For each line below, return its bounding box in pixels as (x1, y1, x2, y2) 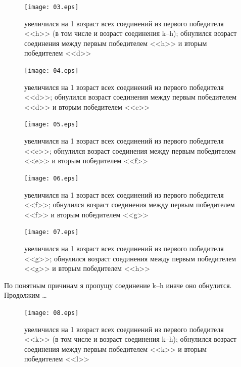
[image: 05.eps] (24, 121, 79, 128)
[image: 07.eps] (24, 228, 79, 236)
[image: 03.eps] (24, 4, 79, 11)
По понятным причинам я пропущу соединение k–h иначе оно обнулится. (4, 280, 232, 290)
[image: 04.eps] (24, 67, 79, 75)
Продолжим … (4, 290, 47, 300)
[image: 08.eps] (24, 309, 79, 316)
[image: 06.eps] (24, 174, 79, 182)
